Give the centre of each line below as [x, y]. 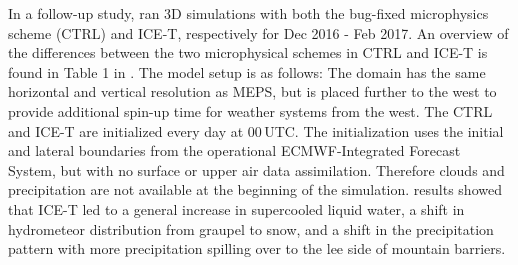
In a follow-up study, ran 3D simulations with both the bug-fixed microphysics [248, 13]
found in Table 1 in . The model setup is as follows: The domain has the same [247, 71]
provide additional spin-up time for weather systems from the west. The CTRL [250, 110]
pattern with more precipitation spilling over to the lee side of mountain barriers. [257, 248]
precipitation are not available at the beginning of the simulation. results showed [255, 189]
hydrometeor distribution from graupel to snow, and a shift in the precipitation [251, 228]
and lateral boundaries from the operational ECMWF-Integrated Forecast [234, 150]
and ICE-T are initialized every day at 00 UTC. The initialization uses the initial [256, 130]
